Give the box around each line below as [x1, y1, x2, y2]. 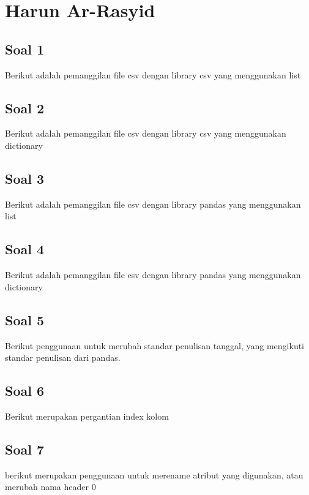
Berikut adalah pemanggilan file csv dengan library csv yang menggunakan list [5, 68, 301, 81]
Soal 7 [5, 439, 45, 458]
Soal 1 [5, 39, 45, 58]
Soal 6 [5, 381, 45, 400]
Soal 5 [5, 310, 45, 329]
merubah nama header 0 [5, 480, 96, 493]
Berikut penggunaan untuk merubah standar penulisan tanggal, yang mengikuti [5, 339, 305, 352]
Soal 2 [5, 98, 45, 117]
